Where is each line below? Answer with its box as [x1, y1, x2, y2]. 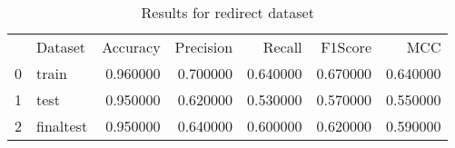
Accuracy [102, 36, 161, 57]
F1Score [321, 36, 371, 57]
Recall [262, 36, 302, 57]
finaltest [36, 115, 88, 136]
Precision [174, 36, 233, 57]
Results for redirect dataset [141, 2, 314, 23]
